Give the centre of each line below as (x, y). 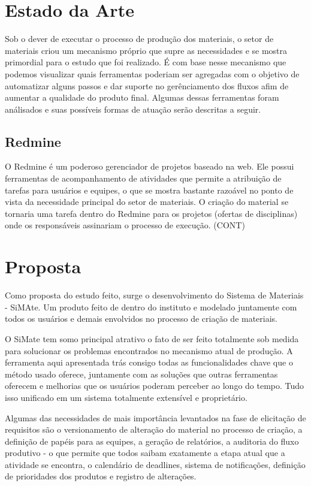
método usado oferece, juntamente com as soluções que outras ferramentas (141, 374)
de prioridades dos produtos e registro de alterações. (101, 476)
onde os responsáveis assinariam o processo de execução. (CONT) (125, 225)
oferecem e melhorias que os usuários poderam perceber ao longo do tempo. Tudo (155, 386)
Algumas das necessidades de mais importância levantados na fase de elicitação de (155, 417)
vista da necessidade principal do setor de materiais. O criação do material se (147, 202)
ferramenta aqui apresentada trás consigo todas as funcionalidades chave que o (149, 362)
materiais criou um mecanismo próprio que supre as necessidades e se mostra (146, 50)
